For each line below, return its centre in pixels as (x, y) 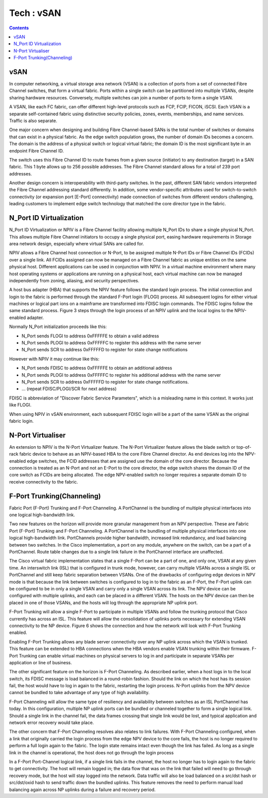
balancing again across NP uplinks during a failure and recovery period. (82, 790)
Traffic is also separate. (33, 120)
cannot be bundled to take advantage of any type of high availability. (79, 693)
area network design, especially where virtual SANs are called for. (76, 243)
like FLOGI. (20, 405)
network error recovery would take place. (52, 722)
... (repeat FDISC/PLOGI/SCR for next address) (69, 389)
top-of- (244, 447)
